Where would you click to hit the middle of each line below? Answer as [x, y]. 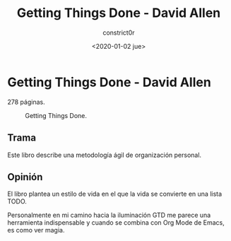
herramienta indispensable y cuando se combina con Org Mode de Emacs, [116, 223]
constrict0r [119, 33]
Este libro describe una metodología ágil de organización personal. [105, 155]
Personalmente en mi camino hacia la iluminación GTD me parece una [109, 215]
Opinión [25, 177]
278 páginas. [26, 102]
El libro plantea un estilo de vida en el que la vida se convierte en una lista [115, 194]
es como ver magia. [36, 230]
